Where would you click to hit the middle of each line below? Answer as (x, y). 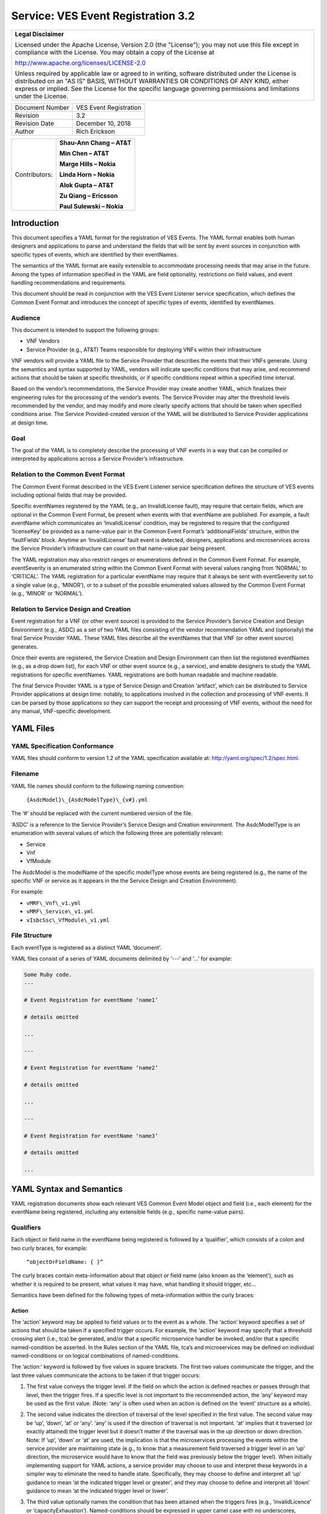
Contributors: (34, 174)
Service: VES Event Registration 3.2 (103, 16)
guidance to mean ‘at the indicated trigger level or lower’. (97, 1490)
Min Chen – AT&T (84, 153)
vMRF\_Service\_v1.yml (60, 912)
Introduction (35, 223)
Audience (26, 318)
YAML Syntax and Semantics (67, 1189)
